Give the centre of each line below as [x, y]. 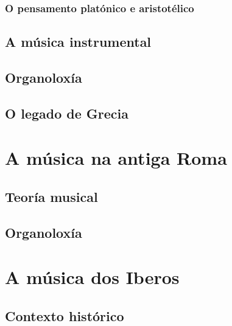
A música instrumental [78, 42]
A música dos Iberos [92, 277]
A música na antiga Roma [116, 158]
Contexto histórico [65, 315]
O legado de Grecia [67, 113]
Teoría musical [51, 196]
